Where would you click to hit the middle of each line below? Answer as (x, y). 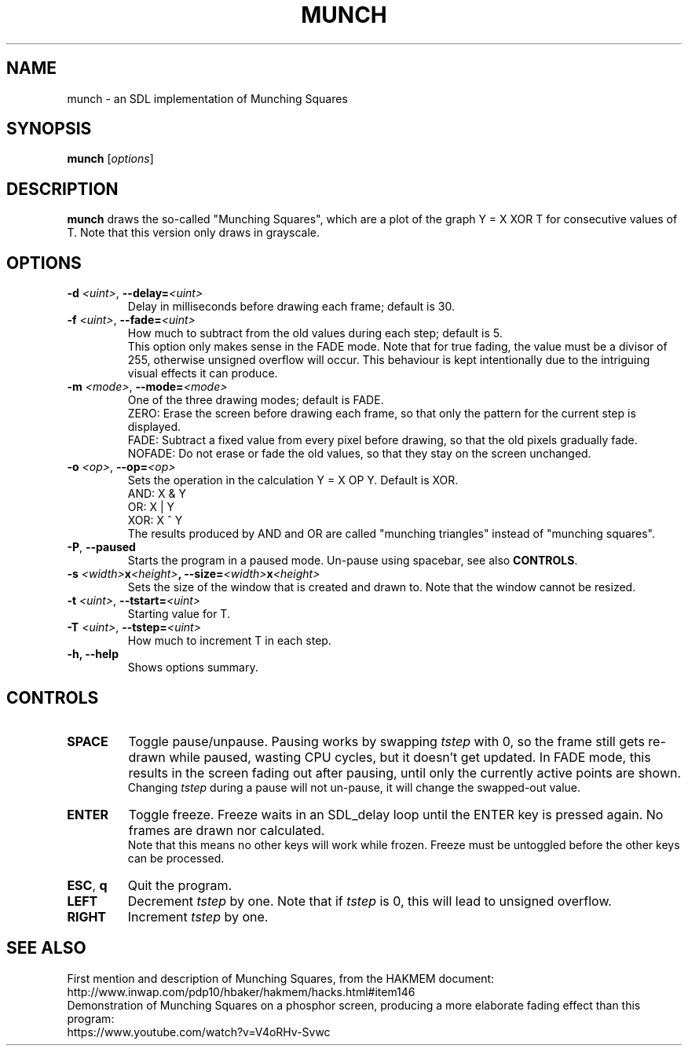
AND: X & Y (157, 494)
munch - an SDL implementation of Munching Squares (207, 98)
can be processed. (176, 858)
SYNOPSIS (49, 129)
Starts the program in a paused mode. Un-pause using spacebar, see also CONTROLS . (353, 561)
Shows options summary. (193, 668)
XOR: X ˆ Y (155, 520)
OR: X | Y (151, 507)
